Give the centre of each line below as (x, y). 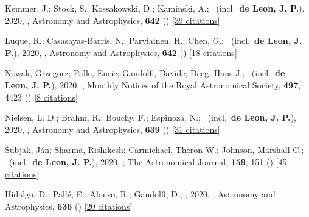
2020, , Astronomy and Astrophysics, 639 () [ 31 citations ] (113, 129)
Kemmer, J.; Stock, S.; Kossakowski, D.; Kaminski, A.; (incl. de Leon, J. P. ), (155, 8)
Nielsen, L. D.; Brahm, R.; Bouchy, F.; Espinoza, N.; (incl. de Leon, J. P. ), (151, 117)
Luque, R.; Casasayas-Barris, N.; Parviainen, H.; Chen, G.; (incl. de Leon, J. (154, 41)
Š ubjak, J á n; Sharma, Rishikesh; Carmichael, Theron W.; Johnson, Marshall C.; (154, 150)
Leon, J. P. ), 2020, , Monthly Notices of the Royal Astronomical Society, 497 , (153, 84)
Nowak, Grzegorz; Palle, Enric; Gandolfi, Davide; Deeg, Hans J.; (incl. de (145, 73)
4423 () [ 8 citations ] (41, 97)
